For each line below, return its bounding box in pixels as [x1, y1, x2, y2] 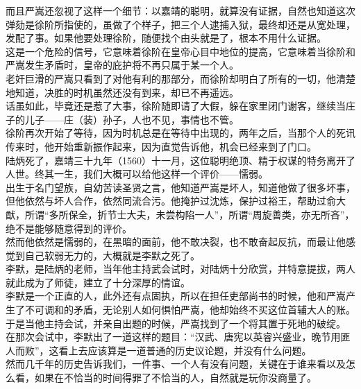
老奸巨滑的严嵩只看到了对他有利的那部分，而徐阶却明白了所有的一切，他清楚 [6, 71, 355, 85]
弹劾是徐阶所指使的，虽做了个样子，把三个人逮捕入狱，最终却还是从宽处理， [6, 17, 355, 31]
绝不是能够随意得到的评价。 [6, 221, 132, 235]
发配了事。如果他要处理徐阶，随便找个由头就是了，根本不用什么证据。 [6, 31, 326, 45]
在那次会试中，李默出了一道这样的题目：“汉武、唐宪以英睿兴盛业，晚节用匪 [6, 329, 351, 344]
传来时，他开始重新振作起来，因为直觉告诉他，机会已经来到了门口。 [6, 139, 317, 153]
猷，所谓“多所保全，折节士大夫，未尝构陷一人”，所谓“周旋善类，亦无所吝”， [6, 207, 355, 221]
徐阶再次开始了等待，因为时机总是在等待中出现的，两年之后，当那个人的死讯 [6, 126, 355, 140]
